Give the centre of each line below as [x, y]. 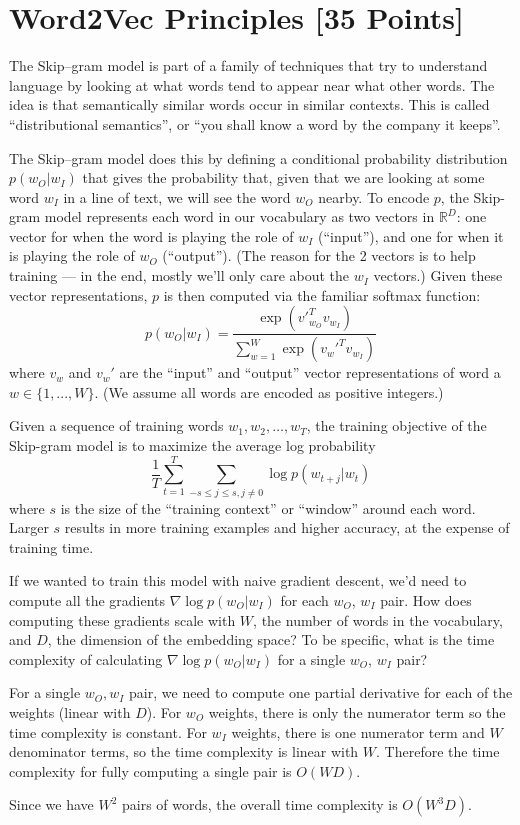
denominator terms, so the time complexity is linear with [184, 751]
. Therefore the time [438, 751]
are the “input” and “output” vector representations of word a [310, 372]
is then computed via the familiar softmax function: [322, 294]
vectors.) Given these [438, 275]
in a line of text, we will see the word [177, 196]
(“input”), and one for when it [410, 235]
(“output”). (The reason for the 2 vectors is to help [319, 255]
